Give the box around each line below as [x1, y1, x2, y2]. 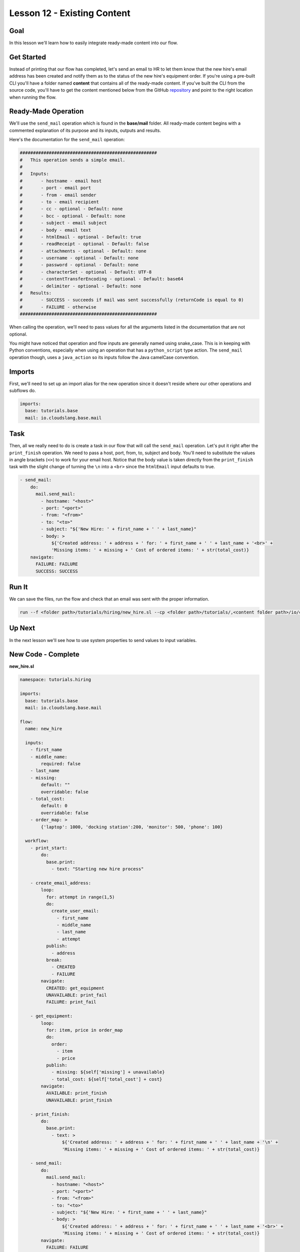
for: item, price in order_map [45, 1027, 123, 1033]
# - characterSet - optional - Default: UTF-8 [19, 269, 152, 275]
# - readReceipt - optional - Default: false [19, 241, 149, 247]
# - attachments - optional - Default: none [19, 248, 147, 254]
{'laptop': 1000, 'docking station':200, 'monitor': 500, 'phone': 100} [40, 824, 223, 830]
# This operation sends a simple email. [19, 157, 125, 163]
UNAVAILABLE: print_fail [45, 992, 107, 998]
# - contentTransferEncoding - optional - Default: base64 [19, 276, 183, 282]
